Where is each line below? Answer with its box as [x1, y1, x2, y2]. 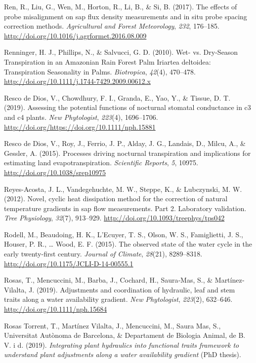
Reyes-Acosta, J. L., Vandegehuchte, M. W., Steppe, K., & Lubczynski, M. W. [4, 183, 242, 194]
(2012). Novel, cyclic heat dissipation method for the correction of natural [4, 193, 228, 204]
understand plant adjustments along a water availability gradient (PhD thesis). [4, 349, 241, 360]
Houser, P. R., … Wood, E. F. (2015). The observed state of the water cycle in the [4, 239, 253, 249]
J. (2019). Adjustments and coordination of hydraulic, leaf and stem [29, 284, 235, 294]
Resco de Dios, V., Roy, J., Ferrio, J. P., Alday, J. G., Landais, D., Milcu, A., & [4, 138, 246, 148]
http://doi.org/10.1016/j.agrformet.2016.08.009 [4, 30, 147, 40]
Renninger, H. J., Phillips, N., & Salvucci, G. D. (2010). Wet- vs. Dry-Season [4, 47, 238, 57]
